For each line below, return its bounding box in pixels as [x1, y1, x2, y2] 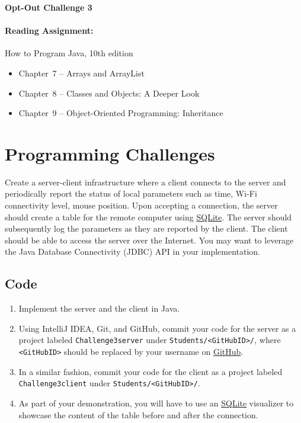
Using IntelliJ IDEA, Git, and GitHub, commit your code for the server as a [18, 322, 296, 334]
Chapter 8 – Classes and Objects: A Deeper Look [18, 86, 200, 99]
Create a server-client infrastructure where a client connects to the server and [5, 175, 286, 188]
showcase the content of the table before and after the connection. [18, 408, 258, 421]
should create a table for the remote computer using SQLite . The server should [5, 210, 292, 223]
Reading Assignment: [5, 24, 94, 37]
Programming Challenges [5, 141, 215, 165]
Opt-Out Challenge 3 [5, 1, 92, 13]
